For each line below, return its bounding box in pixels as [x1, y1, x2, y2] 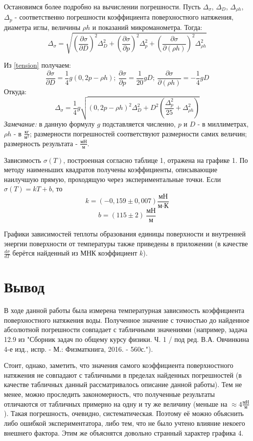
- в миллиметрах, [197, 118, 249, 129]
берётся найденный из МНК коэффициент [12, 248, 138, 258]
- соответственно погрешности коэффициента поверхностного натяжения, [15, 12, 234, 22]
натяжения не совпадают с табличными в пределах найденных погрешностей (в [4, 369, 242, 380]
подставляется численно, [102, 118, 176, 129]
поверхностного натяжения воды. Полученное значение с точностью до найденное [4, 314, 250, 325]
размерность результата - [4, 138, 78, 148]
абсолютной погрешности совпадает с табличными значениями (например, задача [4, 324, 248, 335]
